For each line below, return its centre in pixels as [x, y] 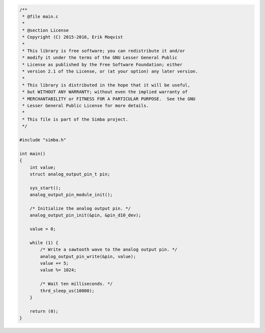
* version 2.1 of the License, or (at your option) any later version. [110, 71]
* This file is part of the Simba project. [75, 119]
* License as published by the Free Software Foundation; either [102, 64]
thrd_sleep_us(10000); [67, 291]
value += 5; [54, 263]
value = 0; [43, 229]
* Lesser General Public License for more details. [86, 106]
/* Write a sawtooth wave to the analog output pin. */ [109, 250]
